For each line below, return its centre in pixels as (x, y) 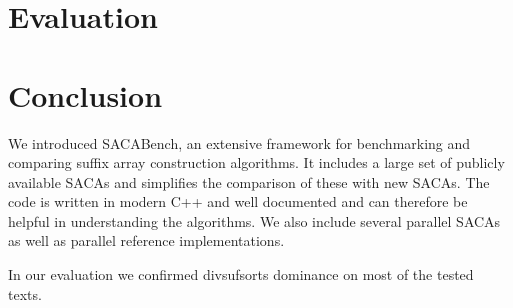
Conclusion (85, 94)
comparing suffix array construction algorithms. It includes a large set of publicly (256, 162)
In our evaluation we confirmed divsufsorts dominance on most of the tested (241, 274)
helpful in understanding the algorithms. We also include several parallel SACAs (254, 220)
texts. (25, 293)
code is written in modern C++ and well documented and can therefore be (238, 201)
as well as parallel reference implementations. (146, 240)
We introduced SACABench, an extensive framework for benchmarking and (239, 142)
